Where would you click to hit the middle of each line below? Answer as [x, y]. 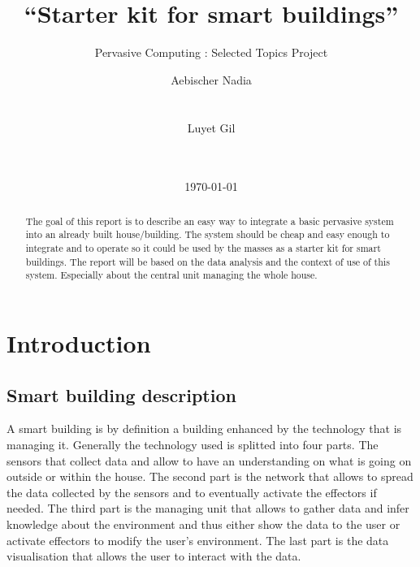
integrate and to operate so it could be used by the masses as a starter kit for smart [203, 247]
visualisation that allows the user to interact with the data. [154, 556]
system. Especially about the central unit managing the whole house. [171, 275]
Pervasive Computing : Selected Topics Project [211, 52]
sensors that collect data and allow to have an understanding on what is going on [209, 460]
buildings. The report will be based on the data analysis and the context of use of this [208, 261]
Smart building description [121, 394]
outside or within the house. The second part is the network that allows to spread [210, 476]
